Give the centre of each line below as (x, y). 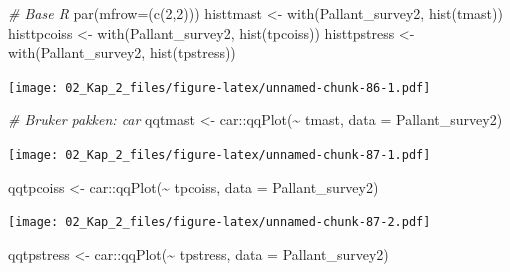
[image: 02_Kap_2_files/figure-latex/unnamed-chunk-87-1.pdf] (219, 155)
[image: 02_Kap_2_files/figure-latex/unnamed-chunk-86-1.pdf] (219, 87)
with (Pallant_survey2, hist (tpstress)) (122, 52)
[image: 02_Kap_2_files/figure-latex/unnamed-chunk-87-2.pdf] (219, 222)
